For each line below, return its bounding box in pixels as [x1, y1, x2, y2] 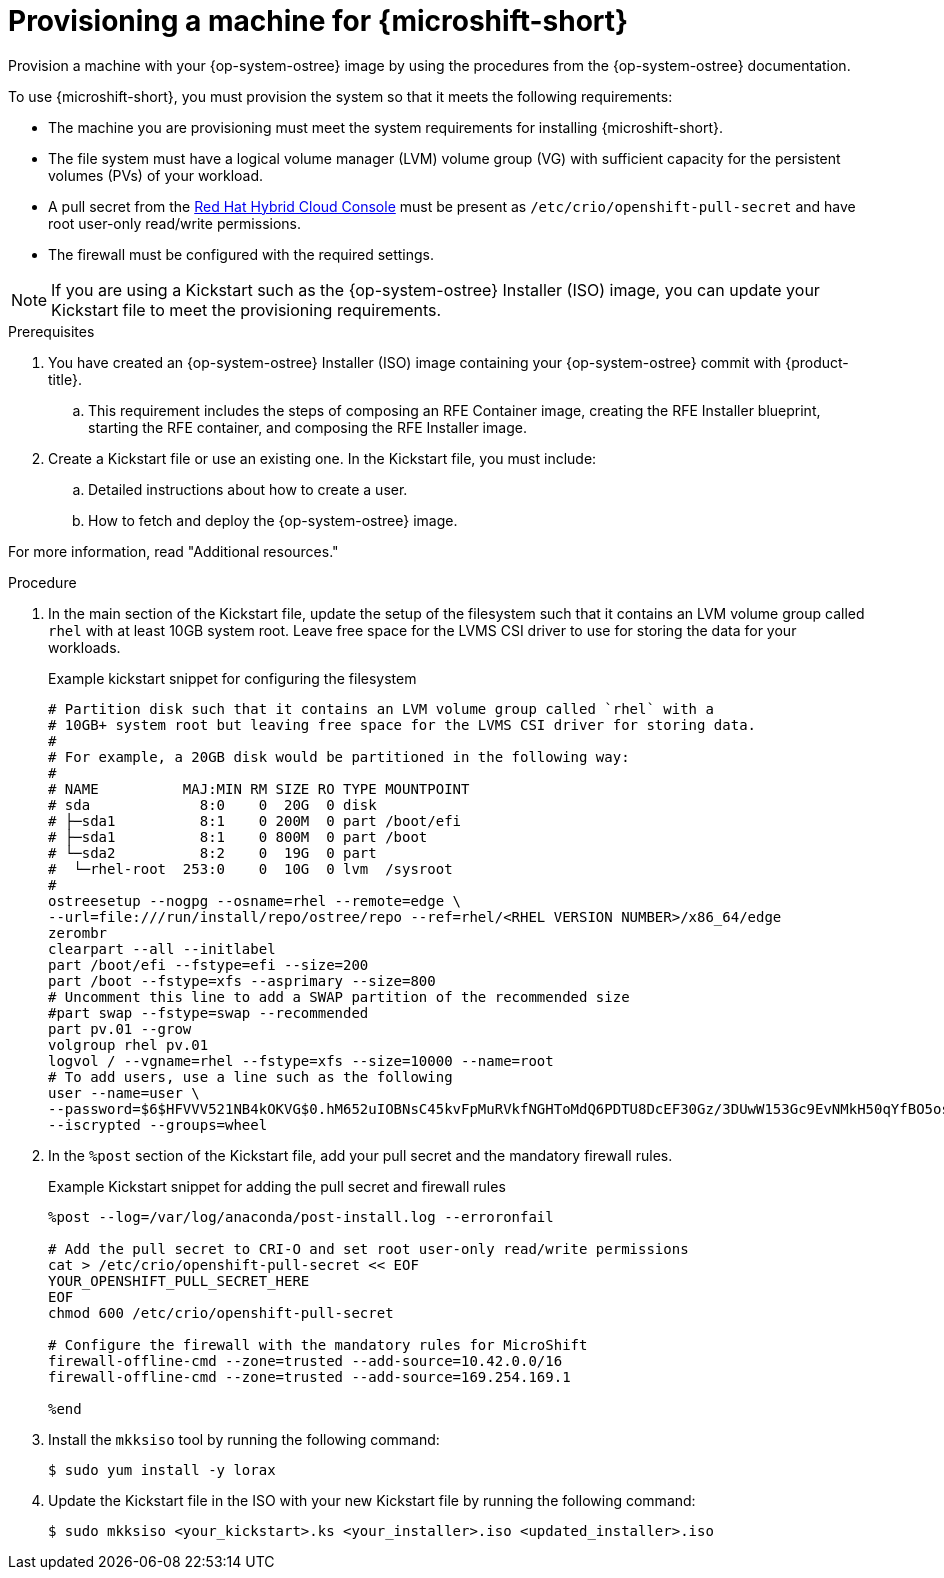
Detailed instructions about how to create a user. [88, 480, 408, 498]
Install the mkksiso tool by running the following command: [48, 1430, 440, 1448]
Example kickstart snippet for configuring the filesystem [48, 669, 417, 687]
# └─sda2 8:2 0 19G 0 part [48, 844, 377, 861]
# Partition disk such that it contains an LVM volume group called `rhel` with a [48, 700, 714, 717]
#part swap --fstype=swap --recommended [48, 1004, 369, 1021]
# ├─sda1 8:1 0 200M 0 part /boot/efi [48, 812, 462, 829]
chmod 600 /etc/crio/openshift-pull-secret [48, 1304, 394, 1321]
